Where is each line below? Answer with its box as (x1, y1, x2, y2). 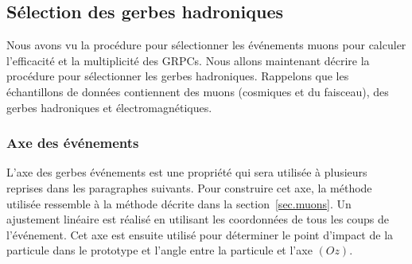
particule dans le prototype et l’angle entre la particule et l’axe (6, 242, 313, 258)
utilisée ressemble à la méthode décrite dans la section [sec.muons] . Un (6, 195, 352, 212)
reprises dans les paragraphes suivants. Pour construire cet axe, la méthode (6, 179, 372, 196)
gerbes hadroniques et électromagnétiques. (6, 99, 212, 115)
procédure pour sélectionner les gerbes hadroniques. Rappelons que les (6, 68, 349, 84)
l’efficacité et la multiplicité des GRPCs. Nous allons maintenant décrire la (6, 52, 370, 68)
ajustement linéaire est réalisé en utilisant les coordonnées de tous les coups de (6, 211, 390, 227)
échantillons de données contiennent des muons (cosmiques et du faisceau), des (6, 83, 389, 99)
